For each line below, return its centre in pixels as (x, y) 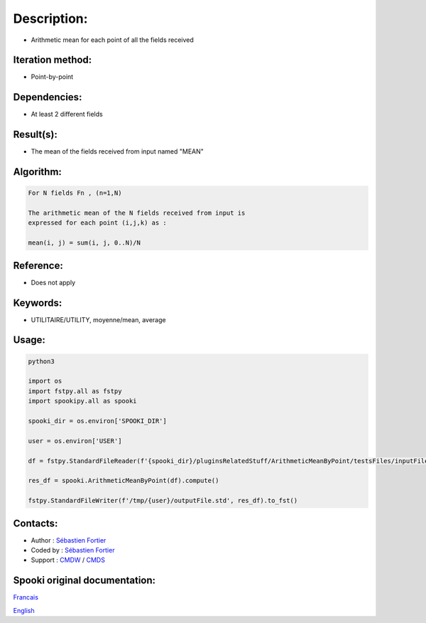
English (24, 610)
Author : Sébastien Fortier (69, 540)
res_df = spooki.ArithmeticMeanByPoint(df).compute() (124, 481)
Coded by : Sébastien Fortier (73, 550)
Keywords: (38, 303)
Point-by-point (52, 77)
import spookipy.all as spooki (83, 401)
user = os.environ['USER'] (75, 441)
